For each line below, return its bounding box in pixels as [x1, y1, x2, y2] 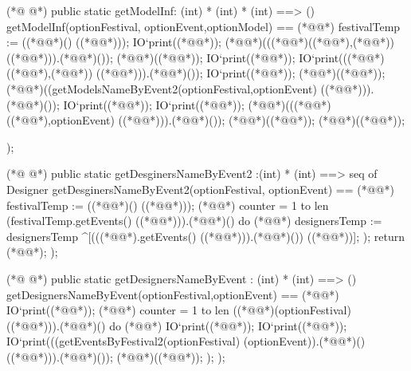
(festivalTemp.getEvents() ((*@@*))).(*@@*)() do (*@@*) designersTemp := [6, 212, 382, 229]
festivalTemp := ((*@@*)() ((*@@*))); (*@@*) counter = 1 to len [6, 196, 329, 213]
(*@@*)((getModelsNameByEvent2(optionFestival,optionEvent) [6, 80, 317, 97]
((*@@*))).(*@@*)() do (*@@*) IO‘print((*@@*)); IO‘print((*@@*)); [6, 317, 347, 334]
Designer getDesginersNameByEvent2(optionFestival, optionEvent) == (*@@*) [6, 180, 394, 197]
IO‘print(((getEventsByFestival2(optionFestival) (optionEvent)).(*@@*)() [6, 333, 366, 349]
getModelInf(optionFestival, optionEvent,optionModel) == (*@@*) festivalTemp [6, 18, 401, 34]
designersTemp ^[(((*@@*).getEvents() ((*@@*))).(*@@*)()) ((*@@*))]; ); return [6, 227, 405, 244]
